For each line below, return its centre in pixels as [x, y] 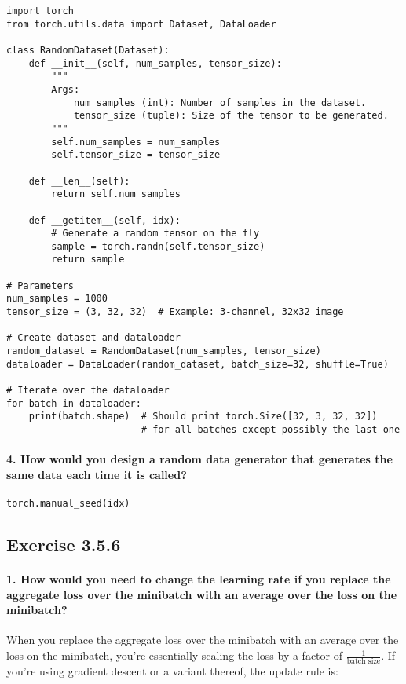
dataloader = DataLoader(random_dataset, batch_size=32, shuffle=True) [198, 364]
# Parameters [40, 285]
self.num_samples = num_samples [136, 142]
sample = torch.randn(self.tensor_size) [158, 246]
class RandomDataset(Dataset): [88, 50]
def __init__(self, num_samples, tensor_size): [155, 63]
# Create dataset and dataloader [93, 338]
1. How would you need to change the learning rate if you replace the [199, 579]
